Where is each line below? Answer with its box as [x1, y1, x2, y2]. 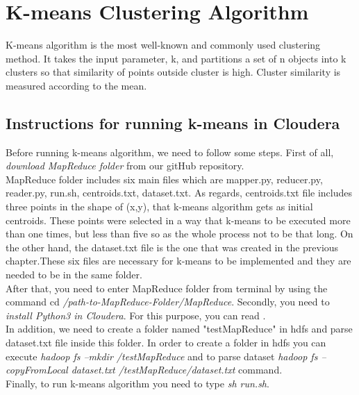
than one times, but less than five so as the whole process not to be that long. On [6, 226, 353, 241]
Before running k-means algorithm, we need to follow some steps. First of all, [6, 144, 334, 159]
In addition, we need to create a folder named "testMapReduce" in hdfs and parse [6, 321, 353, 336]
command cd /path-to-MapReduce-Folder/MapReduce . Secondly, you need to [6, 294, 330, 309]
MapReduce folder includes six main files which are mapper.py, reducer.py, [6, 171, 323, 186]
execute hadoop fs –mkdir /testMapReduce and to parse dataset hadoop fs [6, 348, 318, 363]
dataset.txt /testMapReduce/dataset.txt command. [71, 362, 283, 377]
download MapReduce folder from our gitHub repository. [6, 158, 244, 173]
